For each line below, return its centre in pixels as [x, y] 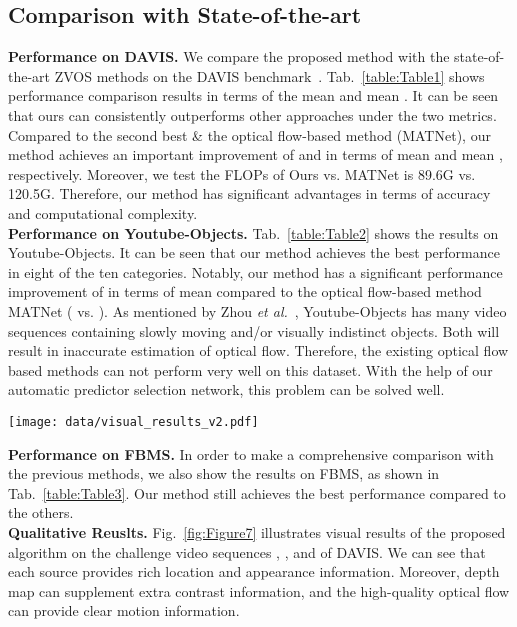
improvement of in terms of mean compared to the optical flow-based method [245, 291]
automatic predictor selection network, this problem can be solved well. [226, 389]
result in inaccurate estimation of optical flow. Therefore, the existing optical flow [258, 350]
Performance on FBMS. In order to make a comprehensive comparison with [251, 453]
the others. [41, 512]
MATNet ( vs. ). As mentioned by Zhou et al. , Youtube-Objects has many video [257, 310]
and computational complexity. [103, 212]
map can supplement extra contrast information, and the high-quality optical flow [259, 590]
